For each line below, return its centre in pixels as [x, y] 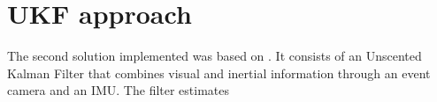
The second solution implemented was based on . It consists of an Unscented [215, 56]
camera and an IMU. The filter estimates [119, 90]
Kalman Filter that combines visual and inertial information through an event [219, 73]
